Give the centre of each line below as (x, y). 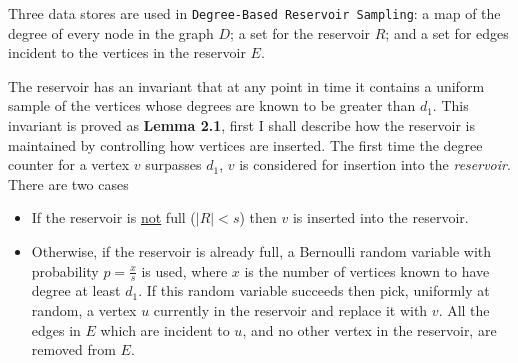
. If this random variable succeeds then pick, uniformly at (314, 290)
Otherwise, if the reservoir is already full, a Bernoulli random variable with (261, 251)
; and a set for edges (447, 32)
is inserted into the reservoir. (380, 217)
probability (65, 270)
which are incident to (165, 329)
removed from (73, 349)
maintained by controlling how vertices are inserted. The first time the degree (245, 144)
